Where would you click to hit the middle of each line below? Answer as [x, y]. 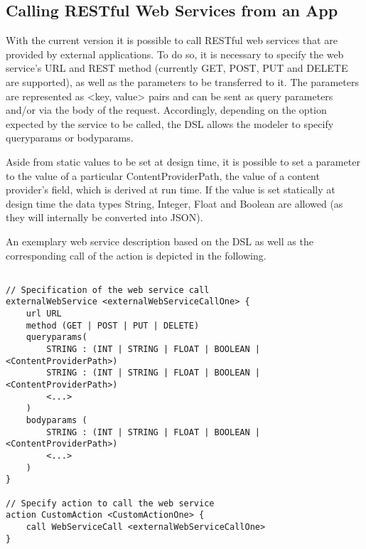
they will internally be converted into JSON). [104, 217]
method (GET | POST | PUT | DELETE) [113, 325]
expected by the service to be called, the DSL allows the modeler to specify [170, 123]
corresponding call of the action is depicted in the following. [136, 255]
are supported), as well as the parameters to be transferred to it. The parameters [182, 81]
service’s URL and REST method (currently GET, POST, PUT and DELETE [177, 68]
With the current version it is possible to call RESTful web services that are [172, 40]
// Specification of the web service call [108, 290]
